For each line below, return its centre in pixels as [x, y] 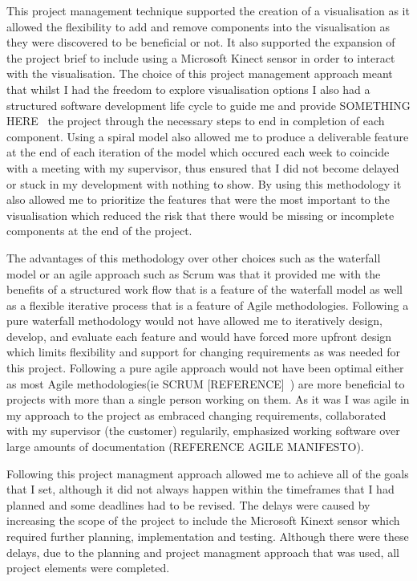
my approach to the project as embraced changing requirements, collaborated [196, 414]
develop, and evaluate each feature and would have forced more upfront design [199, 336]
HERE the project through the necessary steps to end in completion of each [196, 121]
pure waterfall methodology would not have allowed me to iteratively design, [194, 321]
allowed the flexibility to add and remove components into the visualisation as [198, 26]
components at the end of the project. [99, 231]
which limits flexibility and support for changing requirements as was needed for [203, 352]
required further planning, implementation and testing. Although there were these [208, 536]
